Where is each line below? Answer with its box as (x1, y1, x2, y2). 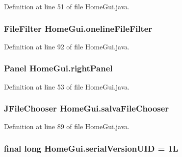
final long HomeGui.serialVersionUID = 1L (4, 142, 179, 154)
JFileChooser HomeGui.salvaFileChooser (4, 102, 169, 114)
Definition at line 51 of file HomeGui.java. (4, 1, 130, 11)
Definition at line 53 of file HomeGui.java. (4, 81, 130, 91)
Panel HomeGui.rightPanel (4, 62, 113, 74)
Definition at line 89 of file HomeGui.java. (4, 121, 130, 132)
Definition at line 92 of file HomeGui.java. (4, 41, 130, 51)
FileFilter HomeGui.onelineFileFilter (4, 22, 153, 34)
